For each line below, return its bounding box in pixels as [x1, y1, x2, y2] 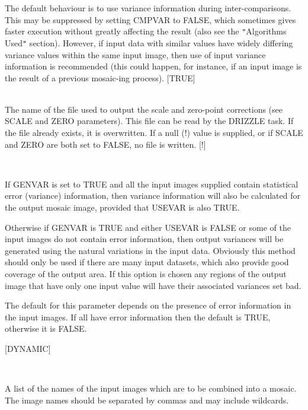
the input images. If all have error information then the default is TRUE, [5, 310, 271, 323]
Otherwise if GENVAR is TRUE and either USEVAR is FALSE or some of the [5, 221, 291, 233]
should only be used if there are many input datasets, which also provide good [5, 256, 289, 268]
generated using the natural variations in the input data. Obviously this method [5, 244, 296, 256]
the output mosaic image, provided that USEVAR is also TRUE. [5, 201, 240, 214]
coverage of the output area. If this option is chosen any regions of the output [5, 268, 287, 279]
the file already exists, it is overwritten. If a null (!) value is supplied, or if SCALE [5, 126, 303, 139]
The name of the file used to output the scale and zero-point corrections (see [5, 103, 283, 115]
